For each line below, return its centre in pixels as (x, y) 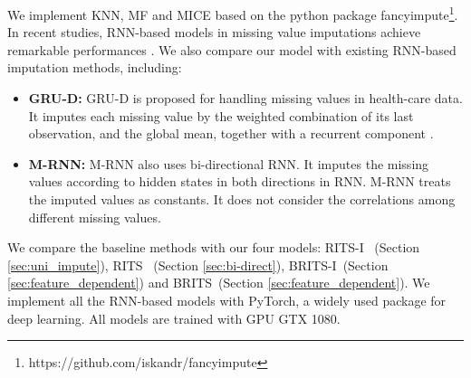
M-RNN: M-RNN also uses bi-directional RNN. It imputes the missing (229, 163)
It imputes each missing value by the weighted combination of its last (221, 115)
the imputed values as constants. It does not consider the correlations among (242, 199)
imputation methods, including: (95, 67)
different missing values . (95, 217)
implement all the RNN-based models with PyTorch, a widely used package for (227, 300)
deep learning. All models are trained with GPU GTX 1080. (174, 318)
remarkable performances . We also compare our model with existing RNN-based (232, 49)
